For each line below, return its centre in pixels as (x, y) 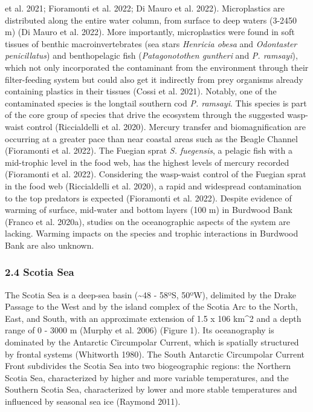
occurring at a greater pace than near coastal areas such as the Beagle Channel (151, 138)
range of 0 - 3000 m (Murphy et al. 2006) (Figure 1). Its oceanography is (140, 330)
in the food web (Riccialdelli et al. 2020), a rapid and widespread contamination (153, 185)
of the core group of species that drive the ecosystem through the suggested (145, 115)
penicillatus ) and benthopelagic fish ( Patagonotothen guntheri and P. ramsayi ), (151, 55)
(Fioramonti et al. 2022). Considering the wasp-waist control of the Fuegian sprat (156, 174)
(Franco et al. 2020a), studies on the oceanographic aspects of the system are (148, 221)
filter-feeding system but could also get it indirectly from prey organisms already (154, 79)
